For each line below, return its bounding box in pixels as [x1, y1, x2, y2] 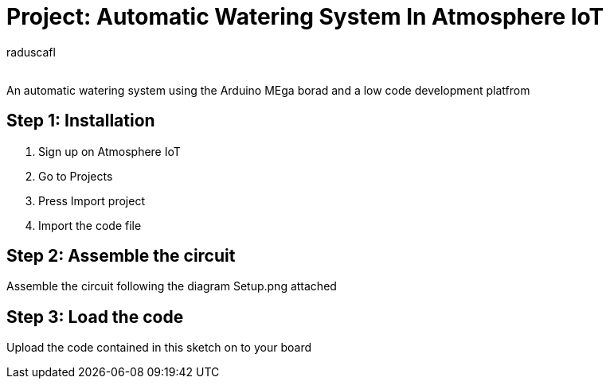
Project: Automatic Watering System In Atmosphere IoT [6, 3, 604, 30]
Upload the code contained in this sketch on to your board [6, 340, 311, 355]
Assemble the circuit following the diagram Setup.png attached [6, 279, 337, 294]
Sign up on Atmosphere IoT [38, 144, 181, 158]
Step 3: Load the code [6, 306, 184, 327]
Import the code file [38, 218, 142, 232]
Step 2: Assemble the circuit [6, 246, 236, 266]
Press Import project [38, 193, 145, 208]
